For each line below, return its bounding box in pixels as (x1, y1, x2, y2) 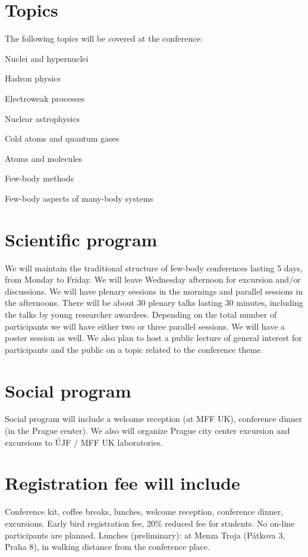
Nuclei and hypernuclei (5, 52, 89, 64)
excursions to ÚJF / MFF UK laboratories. (5, 436, 163, 448)
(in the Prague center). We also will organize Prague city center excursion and (5, 424, 290, 437)
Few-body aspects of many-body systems (5, 192, 153, 204)
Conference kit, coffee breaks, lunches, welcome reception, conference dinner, (5, 505, 284, 518)
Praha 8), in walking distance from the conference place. (5, 540, 210, 553)
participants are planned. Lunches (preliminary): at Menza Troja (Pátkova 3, (5, 528, 285, 541)
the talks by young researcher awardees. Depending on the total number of (5, 308, 277, 320)
